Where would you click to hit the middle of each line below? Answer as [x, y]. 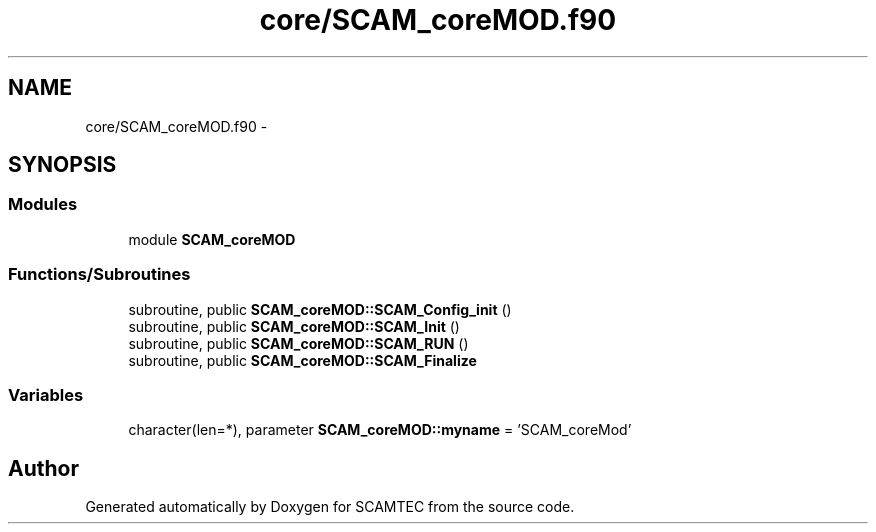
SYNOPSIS [62, 165]
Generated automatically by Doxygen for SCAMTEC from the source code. [330, 507]
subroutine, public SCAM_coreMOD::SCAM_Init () [294, 326]
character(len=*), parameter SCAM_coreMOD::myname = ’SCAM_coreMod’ [380, 430]
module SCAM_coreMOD [212, 239]
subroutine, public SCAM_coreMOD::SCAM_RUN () [298, 343]
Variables [46, 394]
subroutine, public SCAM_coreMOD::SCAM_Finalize [302, 360]
